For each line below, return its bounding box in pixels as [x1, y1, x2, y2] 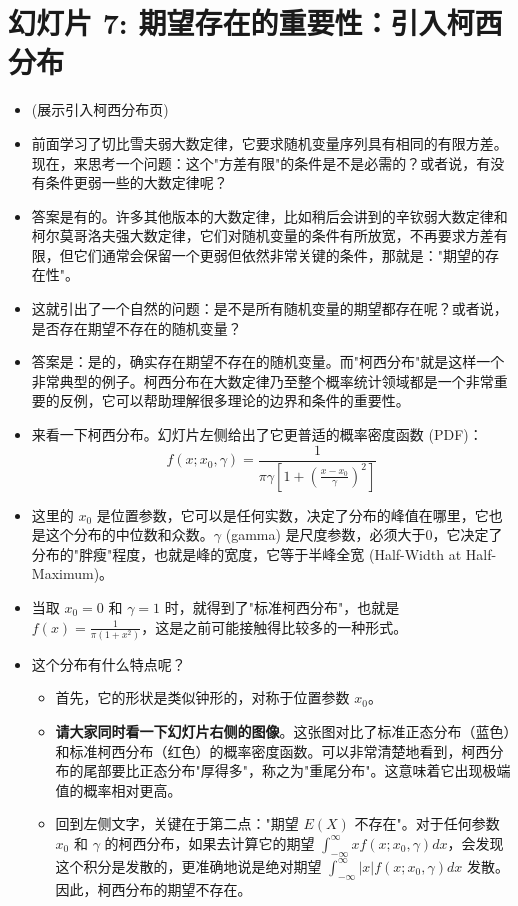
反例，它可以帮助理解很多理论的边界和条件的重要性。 [59, 390, 410, 411]
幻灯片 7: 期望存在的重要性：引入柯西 [8, 2, 503, 43]
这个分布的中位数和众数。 [45, 524, 214, 545]
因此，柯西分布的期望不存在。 [55, 878, 252, 899]
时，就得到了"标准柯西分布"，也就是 [164, 596, 400, 617]
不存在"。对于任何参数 [354, 813, 500, 834]
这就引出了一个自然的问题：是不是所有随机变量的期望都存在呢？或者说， [31, 298, 508, 319]
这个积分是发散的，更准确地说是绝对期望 [55, 855, 322, 876]
